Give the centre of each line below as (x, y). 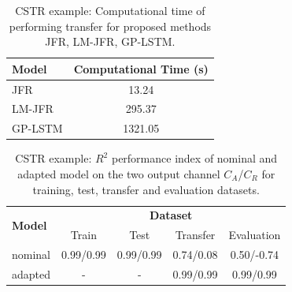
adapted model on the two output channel (119, 174)
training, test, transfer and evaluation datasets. (146, 189)
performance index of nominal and (194, 158)
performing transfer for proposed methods (110, 26)
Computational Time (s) (141, 68)
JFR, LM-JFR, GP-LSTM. (110, 41)
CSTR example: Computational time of (110, 10)
